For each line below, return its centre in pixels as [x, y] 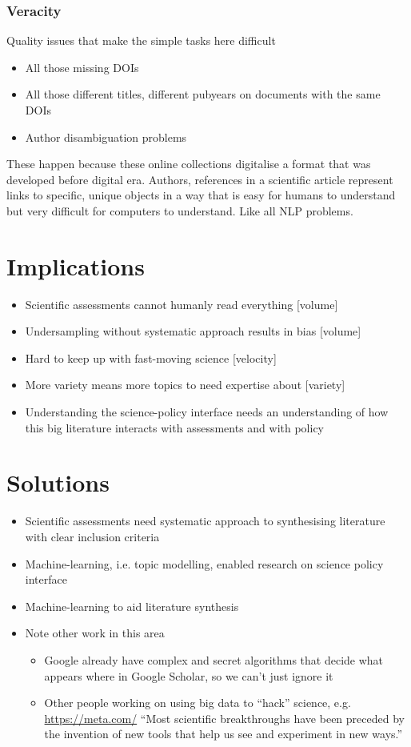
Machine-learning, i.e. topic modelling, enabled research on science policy [204, 563]
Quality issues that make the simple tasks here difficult [141, 40]
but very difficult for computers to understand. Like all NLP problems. [180, 210]
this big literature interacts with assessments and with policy [174, 427]
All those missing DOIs [82, 67]
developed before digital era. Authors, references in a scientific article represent [200, 179]
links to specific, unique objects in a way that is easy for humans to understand [201, 195]
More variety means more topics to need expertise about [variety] [185, 385]
